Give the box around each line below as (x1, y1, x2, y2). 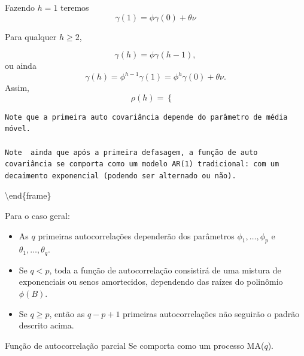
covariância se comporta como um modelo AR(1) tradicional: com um (5, 160, 279, 169)
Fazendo (5, 1, 35, 13)
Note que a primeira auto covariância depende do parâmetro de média (5, 112, 288, 121)
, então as (49, 307, 85, 320)
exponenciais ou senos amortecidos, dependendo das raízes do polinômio (19, 275, 283, 288)
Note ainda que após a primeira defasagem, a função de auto (5, 148, 258, 157)
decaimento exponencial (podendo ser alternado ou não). (5, 171, 236, 180)
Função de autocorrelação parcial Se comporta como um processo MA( (5, 339, 265, 351)
